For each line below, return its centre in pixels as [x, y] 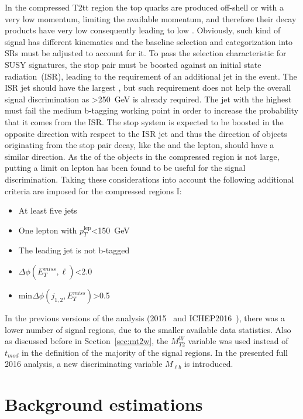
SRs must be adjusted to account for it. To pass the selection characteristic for [146, 53]
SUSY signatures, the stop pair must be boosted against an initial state [133, 64]
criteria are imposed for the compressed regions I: [93, 190]
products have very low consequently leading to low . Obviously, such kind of [143, 30]
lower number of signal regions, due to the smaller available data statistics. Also [148, 329]
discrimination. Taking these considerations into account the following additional [149, 179]
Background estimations [104, 404]
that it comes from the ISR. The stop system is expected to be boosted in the [144, 121]
